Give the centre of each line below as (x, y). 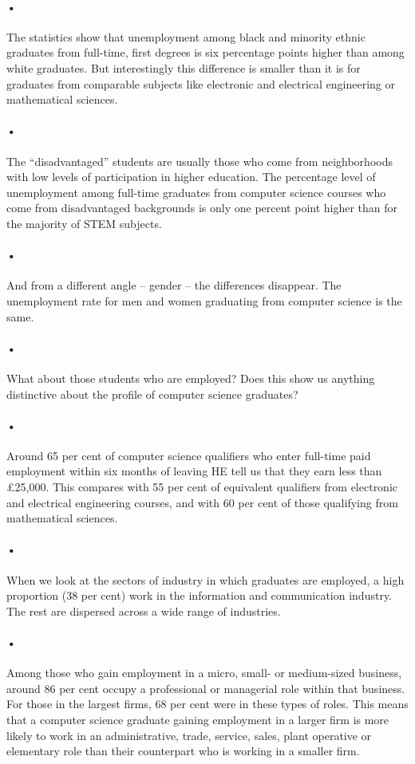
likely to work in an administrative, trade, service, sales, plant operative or (189, 735)
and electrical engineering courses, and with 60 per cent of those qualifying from (202, 502)
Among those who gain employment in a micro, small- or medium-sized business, (204, 673)
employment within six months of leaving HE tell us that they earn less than (194, 471)
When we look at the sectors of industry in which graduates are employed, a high (206, 579)
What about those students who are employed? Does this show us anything (191, 378)
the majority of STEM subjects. (84, 223)
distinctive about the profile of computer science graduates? (152, 394)
